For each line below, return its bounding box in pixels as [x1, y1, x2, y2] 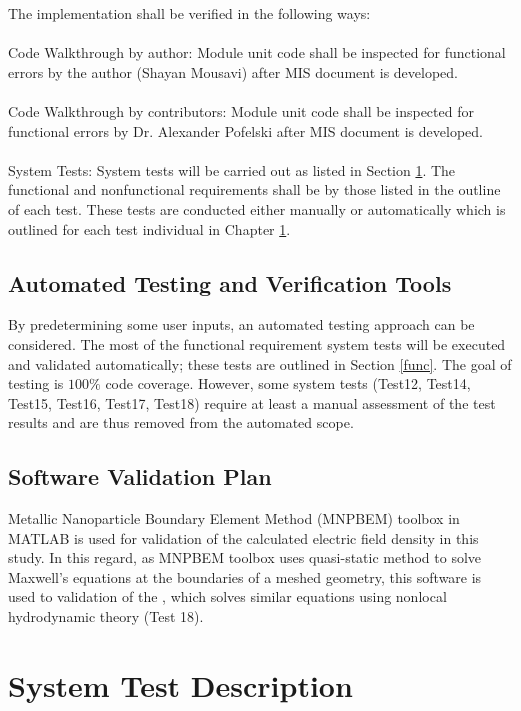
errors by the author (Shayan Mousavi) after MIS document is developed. [8, 61, 459, 82]
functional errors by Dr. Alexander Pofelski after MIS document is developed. [8, 120, 483, 141]
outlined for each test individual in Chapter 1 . [8, 218, 291, 239]
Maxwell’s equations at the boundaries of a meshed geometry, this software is [8, 566, 482, 587]
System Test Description [8, 664, 353, 705]
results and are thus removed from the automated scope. [8, 412, 354, 433]
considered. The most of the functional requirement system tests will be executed [8, 333, 506, 354]
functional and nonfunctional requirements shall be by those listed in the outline [8, 179, 501, 200]
